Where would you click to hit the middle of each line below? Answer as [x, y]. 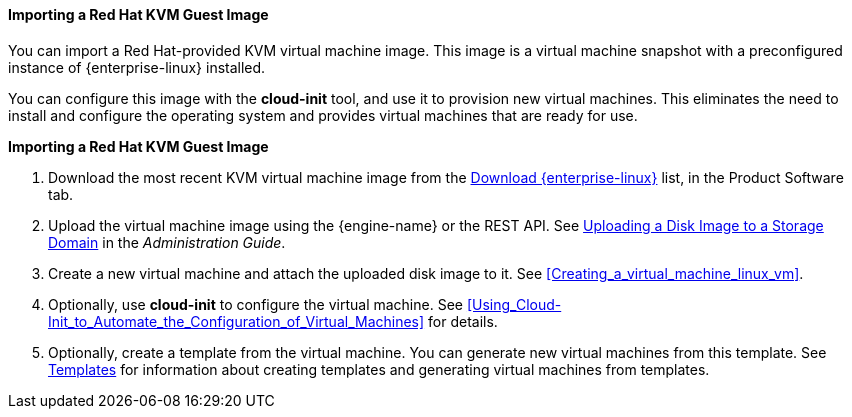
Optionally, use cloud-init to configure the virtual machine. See [255, 304]
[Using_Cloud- [514, 304]
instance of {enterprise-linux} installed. [137, 67]
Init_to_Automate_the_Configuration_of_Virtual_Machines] [236, 321]
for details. [463, 321]
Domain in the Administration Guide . [167, 242]
